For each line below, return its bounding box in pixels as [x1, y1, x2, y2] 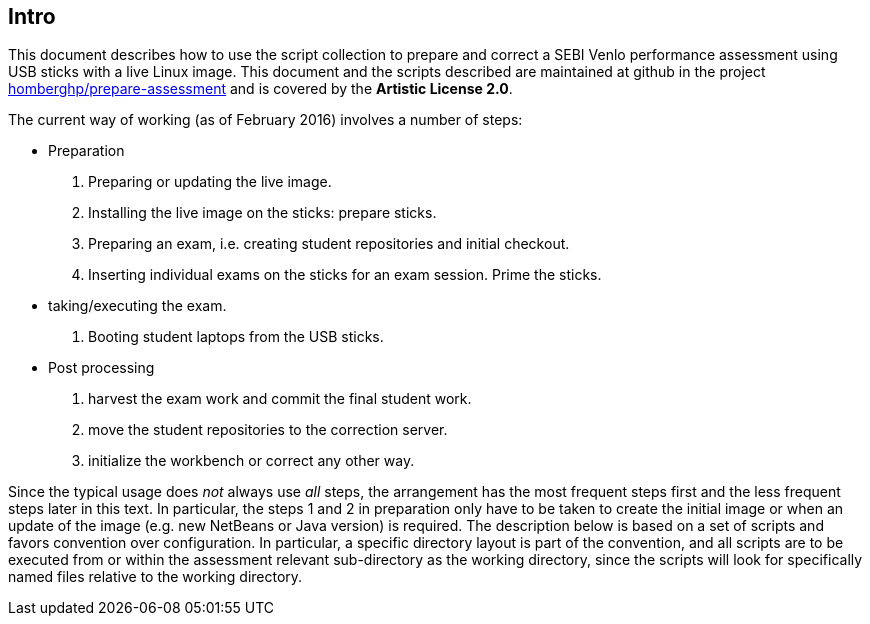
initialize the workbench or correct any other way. [88, 452, 415, 470]
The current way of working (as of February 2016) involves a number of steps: [8, 111, 523, 129]
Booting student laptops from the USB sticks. [88, 328, 384, 346]
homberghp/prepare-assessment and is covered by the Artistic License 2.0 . [8, 80, 513, 98]
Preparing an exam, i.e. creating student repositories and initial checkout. [88, 235, 570, 253]
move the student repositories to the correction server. [88, 421, 448, 439]
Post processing [48, 359, 155, 377]
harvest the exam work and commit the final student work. [88, 390, 472, 408]
